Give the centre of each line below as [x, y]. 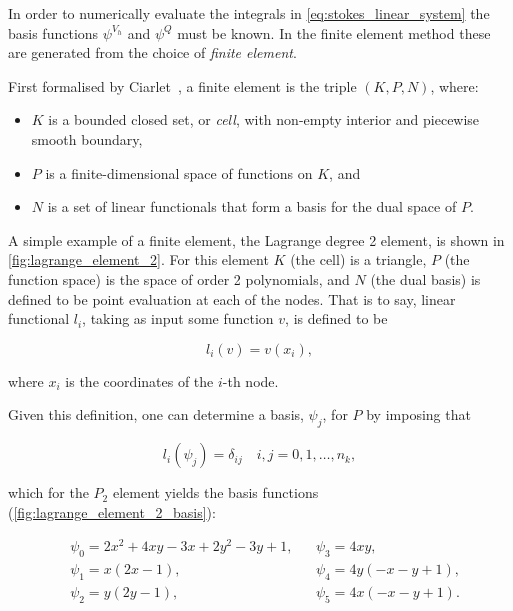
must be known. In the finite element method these [334, 32]
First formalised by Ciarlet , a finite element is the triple [182, 85]
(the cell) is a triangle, [358, 259]
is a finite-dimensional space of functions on [179, 172]
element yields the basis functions [215, 492]
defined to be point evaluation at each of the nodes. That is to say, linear [232, 298]
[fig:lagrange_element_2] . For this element [138, 259]
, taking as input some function [178, 318]
